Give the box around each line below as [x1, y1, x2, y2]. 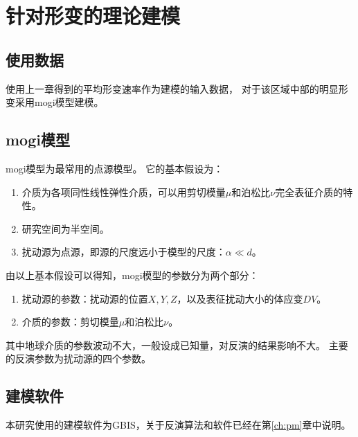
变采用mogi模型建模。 [6, 95, 104, 109]
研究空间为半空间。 [21, 221, 109, 235]
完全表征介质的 [275, 184, 343, 199]
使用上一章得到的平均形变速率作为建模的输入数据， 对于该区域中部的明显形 [6, 81, 348, 96]
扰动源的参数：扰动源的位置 [21, 291, 148, 305]
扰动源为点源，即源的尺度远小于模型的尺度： [21, 244, 226, 259]
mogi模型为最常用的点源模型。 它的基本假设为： [6, 161, 224, 175]
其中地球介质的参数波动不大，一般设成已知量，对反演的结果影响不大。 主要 [6, 337, 348, 352]
